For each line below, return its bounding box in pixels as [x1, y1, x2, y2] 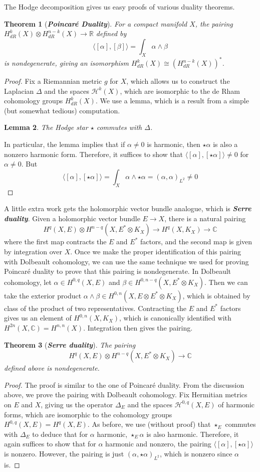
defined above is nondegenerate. [4, 363, 100, 373]
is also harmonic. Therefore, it [146, 428, 239, 439]
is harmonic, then [147, 139, 200, 149]
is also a [213, 139, 238, 149]
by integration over [4, 246, 62, 256]
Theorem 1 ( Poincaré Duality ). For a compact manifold [4, 18, 187, 29]
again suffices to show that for [4, 438, 96, 449]
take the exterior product [4, 290, 82, 300]
